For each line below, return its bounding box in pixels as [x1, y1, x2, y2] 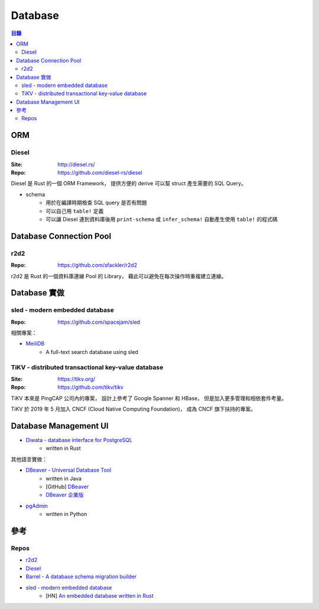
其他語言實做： [11, 456, 47, 463]
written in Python [45, 511, 87, 518]
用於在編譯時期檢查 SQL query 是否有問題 [45, 199, 147, 207]
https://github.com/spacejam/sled [57, 318, 141, 326]
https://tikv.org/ [57, 375, 96, 382]
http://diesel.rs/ [57, 160, 95, 168]
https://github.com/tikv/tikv [57, 384, 124, 391]
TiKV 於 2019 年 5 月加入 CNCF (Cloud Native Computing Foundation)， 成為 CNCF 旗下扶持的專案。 [11, 405, 256, 413]
